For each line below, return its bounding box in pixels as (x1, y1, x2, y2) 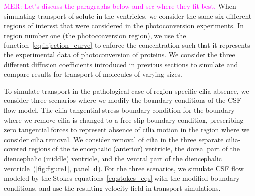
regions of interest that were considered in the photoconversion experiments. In (4, 20, 244, 31)
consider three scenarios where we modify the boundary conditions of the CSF (4, 95, 242, 105)
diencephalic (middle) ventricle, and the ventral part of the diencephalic (4, 153, 222, 163)
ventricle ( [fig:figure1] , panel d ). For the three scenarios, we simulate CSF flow (4, 163, 244, 173)
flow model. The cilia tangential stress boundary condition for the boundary (4, 104, 235, 115)
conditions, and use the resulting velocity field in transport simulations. (4, 182, 221, 193)
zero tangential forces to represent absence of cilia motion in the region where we (4, 124, 250, 135)
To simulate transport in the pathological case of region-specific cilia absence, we (4, 85, 249, 96)
